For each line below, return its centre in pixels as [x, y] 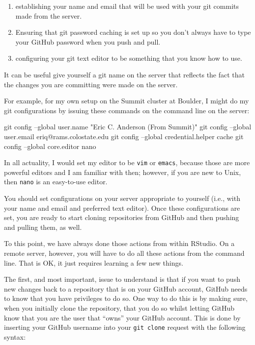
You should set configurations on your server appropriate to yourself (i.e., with [122, 198]
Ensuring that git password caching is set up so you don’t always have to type [133, 32]
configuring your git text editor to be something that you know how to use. [129, 58]
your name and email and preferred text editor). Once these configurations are [122, 208]
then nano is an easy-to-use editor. [56, 182]
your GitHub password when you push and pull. [88, 41]
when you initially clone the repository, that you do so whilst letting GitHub [119, 308]
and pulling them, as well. [43, 227]
